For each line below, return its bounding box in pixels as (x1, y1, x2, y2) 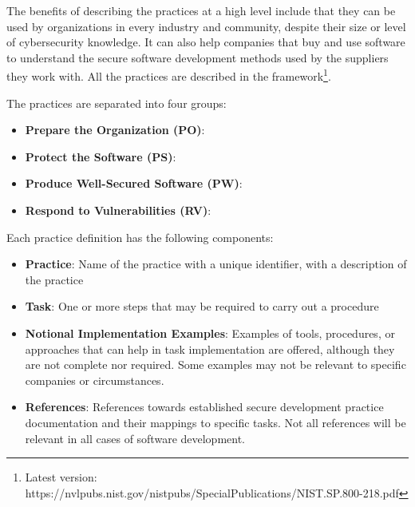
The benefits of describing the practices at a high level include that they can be (6, 2, 396, 18)
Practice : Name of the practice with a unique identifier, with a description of (25, 255, 407, 272)
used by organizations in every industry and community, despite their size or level (6, 18, 406, 34)
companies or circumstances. (25, 371, 164, 388)
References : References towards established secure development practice (25, 398, 384, 415)
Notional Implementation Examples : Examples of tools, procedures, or (25, 324, 395, 341)
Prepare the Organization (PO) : (25, 121, 205, 138)
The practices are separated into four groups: (6, 94, 227, 111)
